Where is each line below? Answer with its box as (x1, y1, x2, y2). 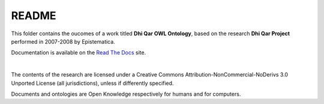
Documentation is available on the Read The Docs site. (11, 49, 146, 56)
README (11, 9, 56, 22)
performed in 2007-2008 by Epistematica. (11, 38, 115, 45)
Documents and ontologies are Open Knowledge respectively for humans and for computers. (11, 90, 241, 97)
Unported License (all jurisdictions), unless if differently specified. (11, 79, 174, 87)
